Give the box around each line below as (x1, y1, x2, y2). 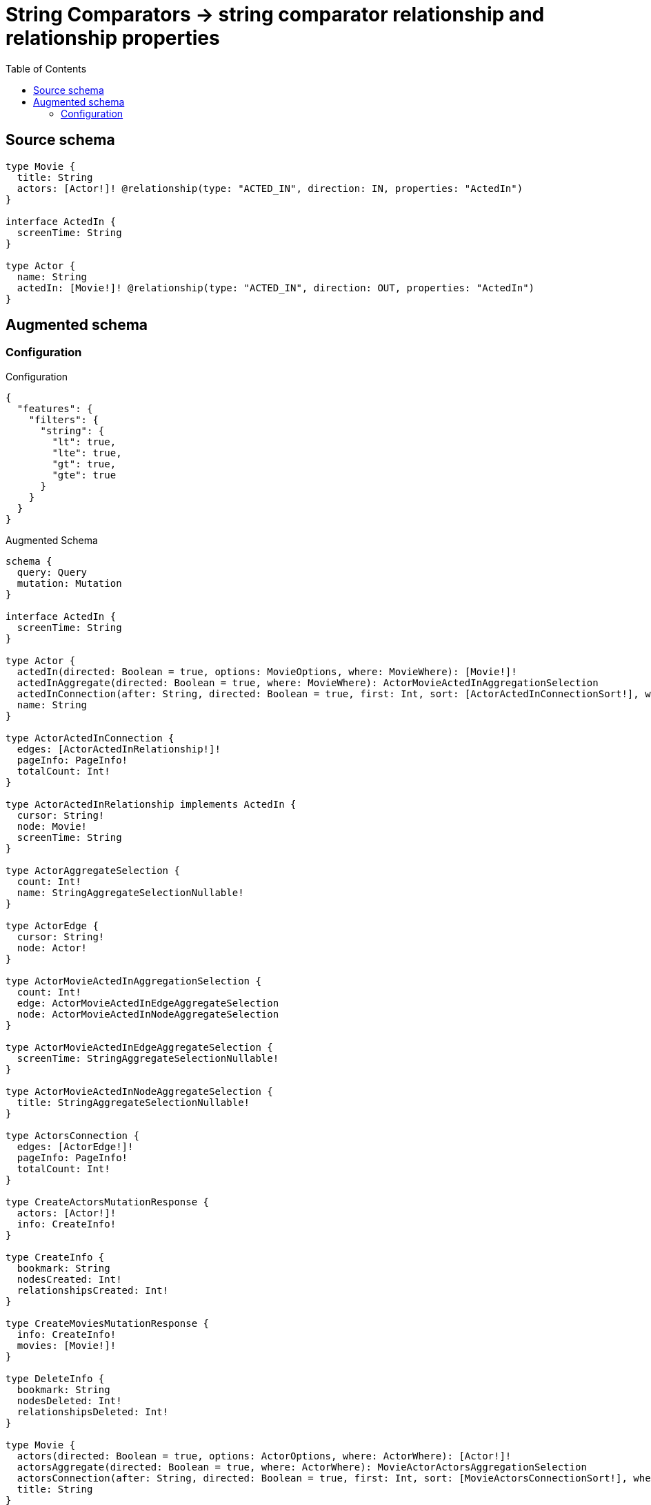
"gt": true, (52, 458, 117, 469)
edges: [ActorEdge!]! (17, 1140, 134, 1152)
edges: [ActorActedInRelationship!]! (17, 743, 221, 755)
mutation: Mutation (17, 577, 122, 589)
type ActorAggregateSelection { (6, 864, 180, 876)
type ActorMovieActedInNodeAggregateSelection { (6, 1085, 273, 1097)
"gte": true (52, 469, 117, 480)
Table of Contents (6, 62, 87, 75)
